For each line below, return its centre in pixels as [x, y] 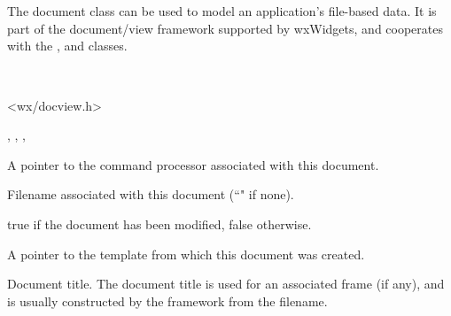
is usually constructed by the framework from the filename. [167, 301]
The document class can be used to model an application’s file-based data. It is [222, 11]
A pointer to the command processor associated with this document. [193, 164]
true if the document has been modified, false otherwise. [159, 224]
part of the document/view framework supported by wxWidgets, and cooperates [225, 28]
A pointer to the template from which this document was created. [186, 254]
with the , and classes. [67, 46]
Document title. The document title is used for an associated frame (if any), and [226, 284]
